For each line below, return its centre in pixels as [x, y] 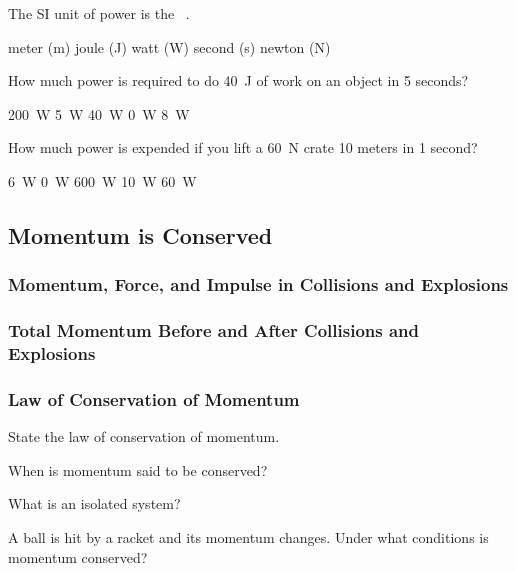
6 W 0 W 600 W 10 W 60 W [102, 180]
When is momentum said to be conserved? [138, 469]
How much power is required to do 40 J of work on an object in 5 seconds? [238, 80]
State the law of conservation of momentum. [144, 436]
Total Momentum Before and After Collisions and [213, 330]
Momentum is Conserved [140, 234]
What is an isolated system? [94, 503]
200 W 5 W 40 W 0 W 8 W [99, 113]
